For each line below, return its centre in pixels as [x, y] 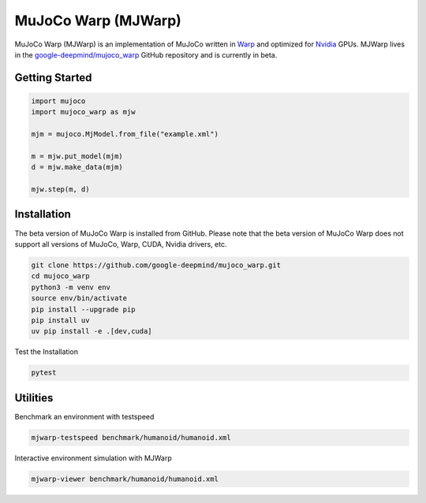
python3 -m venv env [71, 287]
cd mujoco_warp [60, 276]
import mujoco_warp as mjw [83, 112]
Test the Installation [47, 352]
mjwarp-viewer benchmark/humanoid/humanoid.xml [125, 479]
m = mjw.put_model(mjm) [77, 156]
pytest [44, 373]
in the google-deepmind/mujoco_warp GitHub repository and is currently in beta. [146, 54]
